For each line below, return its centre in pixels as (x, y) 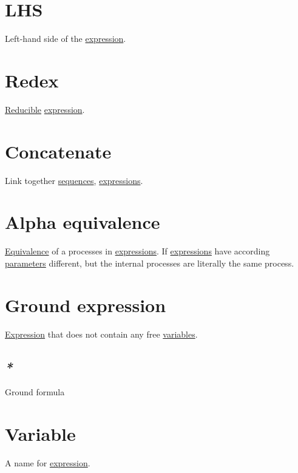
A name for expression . (48, 463)
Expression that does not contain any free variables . (101, 334)
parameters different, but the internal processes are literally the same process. (150, 263)
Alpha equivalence (83, 222)
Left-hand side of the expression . (66, 39)
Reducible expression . (45, 109)
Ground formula (35, 392)
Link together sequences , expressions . (74, 180)
